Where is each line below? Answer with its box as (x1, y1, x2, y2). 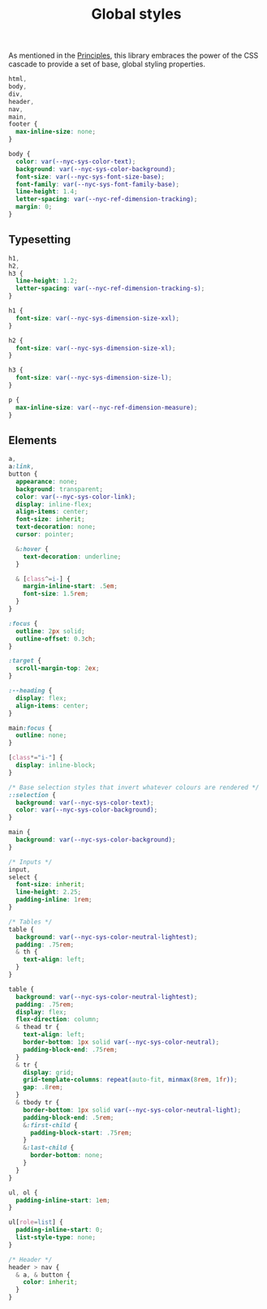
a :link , (8, 463, 35, 471)
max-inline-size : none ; (15, 127, 96, 136)
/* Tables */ (8, 918, 53, 926)
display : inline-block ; (15, 761, 96, 769)
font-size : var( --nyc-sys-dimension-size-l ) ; (15, 374, 173, 382)
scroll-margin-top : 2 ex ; (15, 665, 100, 673)
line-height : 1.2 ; (15, 277, 79, 285)
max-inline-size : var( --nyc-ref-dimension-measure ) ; (15, 403, 198, 411)
